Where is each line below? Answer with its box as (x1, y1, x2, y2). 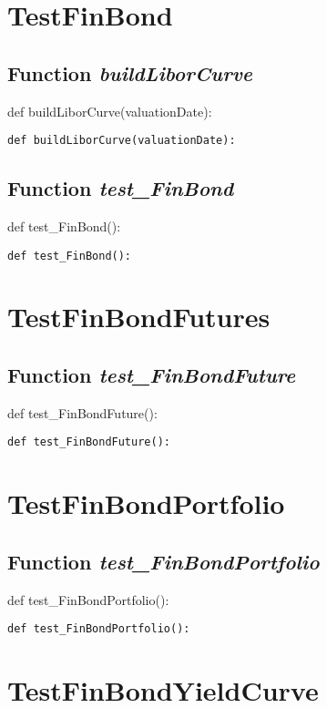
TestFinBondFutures (7, 298, 271, 335)
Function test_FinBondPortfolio (7, 547, 320, 575)
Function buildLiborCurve (7, 58, 253, 87)
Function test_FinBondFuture (7, 361, 296, 389)
